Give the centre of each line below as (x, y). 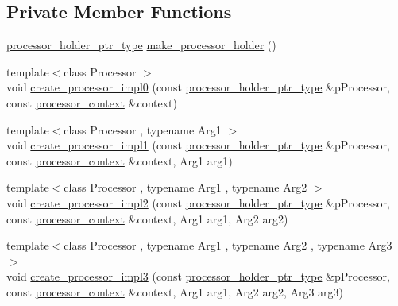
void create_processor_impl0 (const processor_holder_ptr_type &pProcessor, (198, 87)
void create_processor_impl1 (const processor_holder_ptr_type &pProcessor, (198, 145)
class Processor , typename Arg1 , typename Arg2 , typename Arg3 (228, 245)
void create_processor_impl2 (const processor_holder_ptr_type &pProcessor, (198, 202)
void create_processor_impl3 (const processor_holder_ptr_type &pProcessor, (198, 276)
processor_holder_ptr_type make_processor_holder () (141, 45)
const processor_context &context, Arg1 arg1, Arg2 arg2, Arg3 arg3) (175, 291)
